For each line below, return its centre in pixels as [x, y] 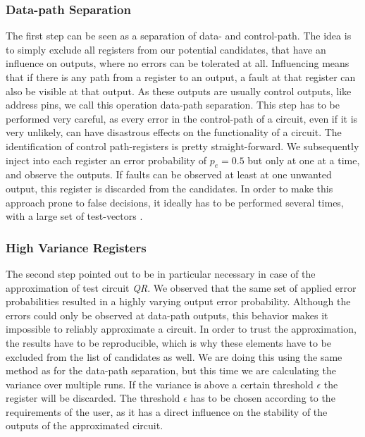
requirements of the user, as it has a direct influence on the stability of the [167, 411]
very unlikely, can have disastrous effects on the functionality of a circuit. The [174, 132]
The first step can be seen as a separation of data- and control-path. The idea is [179, 36]
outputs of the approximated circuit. [85, 425]
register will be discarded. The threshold [93, 398]
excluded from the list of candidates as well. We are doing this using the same [174, 356]
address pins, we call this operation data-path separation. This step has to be [173, 105]
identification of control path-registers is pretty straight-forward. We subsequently [182, 146]
